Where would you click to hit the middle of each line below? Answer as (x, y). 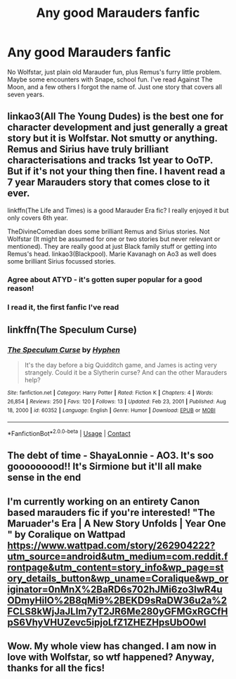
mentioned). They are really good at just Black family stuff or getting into (112, 246)
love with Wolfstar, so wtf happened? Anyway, (111, 658)
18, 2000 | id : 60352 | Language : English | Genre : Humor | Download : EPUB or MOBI (111, 410)
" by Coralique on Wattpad (66, 535)
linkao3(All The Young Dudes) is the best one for (116, 116)
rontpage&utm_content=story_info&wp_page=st (116, 567)
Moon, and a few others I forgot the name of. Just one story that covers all (115, 86)
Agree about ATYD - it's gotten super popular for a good (105, 279)
